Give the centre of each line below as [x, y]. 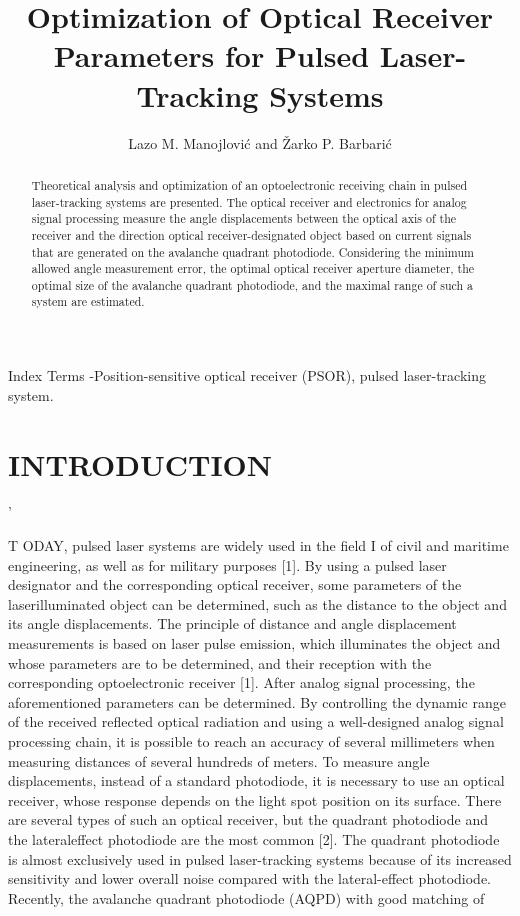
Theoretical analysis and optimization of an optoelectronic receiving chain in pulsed [249, 184]
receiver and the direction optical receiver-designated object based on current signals [251, 234]
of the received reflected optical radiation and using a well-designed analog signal [256, 721]
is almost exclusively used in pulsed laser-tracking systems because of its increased [260, 858]
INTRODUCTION [140, 463]
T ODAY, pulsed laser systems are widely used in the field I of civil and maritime [258, 545]
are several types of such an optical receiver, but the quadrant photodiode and [248, 819]
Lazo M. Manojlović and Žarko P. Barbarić [260, 142]
